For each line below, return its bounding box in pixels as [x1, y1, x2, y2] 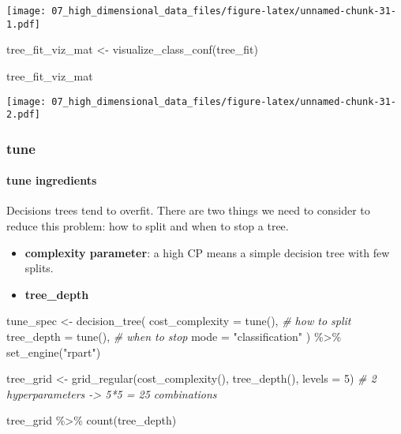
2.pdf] [6, 109, 40, 121]
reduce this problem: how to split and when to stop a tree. [6, 218, 289, 234]
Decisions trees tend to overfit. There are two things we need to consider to [6, 202, 370, 219]
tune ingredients [6, 172, 97, 189]
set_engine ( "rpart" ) [6, 343, 101, 360]
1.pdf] [6, 18, 40, 30]
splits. [24, 260, 54, 276]
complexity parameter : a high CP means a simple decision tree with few [24, 244, 390, 260]
